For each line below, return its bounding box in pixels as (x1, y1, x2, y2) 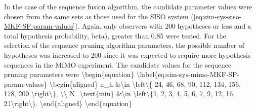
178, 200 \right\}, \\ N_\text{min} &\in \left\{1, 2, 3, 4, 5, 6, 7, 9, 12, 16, (4, 88, 235, 99)
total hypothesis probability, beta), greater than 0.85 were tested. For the (4, 30, 226, 40)
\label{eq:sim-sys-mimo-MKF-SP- (136, 69, 240, 79)
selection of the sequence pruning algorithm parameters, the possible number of (4, 40, 245, 50)
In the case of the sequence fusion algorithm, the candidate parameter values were (4, 1, 253, 11)
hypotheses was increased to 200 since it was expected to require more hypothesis (4, 49, 251, 60)
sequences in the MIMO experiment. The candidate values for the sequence (4, 59, 232, 70)
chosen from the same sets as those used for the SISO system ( (4, 11, 194, 21)
